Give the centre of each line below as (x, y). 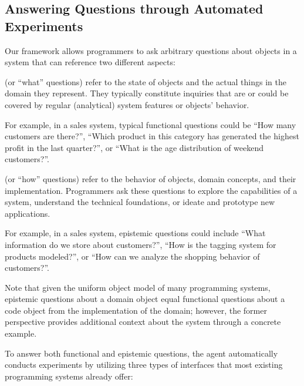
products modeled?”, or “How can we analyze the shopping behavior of (132, 256)
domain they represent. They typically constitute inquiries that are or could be (147, 93)
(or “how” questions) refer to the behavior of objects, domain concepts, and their (151, 178)
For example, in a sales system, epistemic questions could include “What (135, 233)
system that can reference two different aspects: (90, 62)
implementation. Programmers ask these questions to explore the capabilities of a (151, 190)
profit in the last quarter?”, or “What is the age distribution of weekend (134, 147)
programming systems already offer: (69, 376)
